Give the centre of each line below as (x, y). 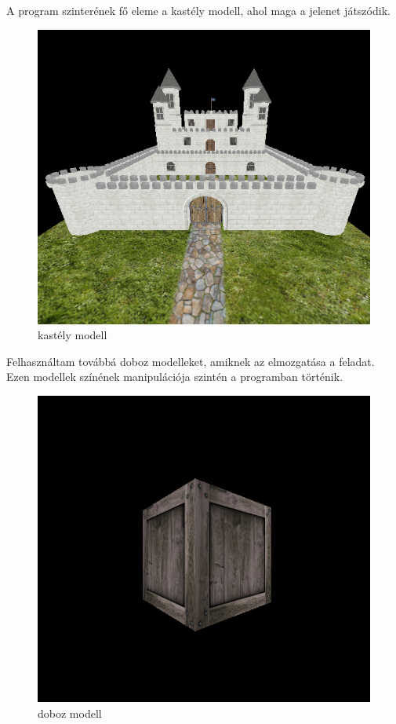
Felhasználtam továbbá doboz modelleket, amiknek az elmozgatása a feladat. (191, 361)
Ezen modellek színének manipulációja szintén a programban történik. (175, 377)
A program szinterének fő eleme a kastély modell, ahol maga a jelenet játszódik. (198, 10)
